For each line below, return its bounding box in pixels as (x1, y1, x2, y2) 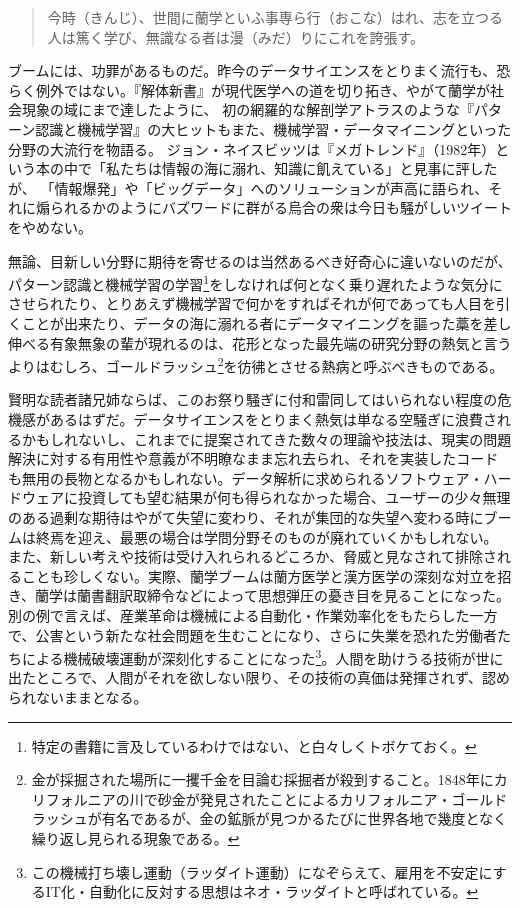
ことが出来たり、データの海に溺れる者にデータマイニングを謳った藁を (21, 312, 484, 333)
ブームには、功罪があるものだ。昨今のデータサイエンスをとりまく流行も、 (8, 60, 497, 81)
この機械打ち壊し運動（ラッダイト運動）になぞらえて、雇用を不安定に (31, 861, 493, 882)
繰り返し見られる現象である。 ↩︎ (31, 827, 240, 848)
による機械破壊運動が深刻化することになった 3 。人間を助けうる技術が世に (21, 645, 504, 668)
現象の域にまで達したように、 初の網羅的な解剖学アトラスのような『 (21, 99, 474, 120)
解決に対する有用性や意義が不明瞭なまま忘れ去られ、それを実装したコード (8, 448, 499, 469)
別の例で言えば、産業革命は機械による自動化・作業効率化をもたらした (8, 604, 470, 625)
